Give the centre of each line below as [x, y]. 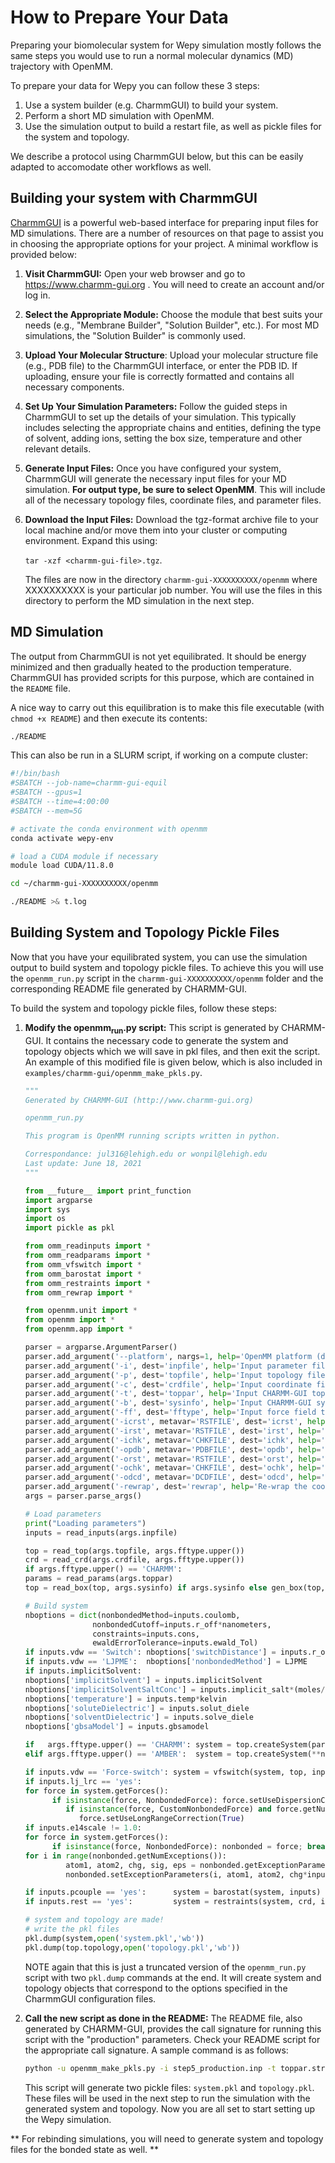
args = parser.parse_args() [83, 1496]
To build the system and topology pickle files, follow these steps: [144, 1008]
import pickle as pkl [69, 1228]
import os [45, 1219]
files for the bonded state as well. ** [85, 2149]
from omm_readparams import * [88, 1256]
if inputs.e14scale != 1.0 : [83, 1828]
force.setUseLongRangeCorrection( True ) [161, 1819]
